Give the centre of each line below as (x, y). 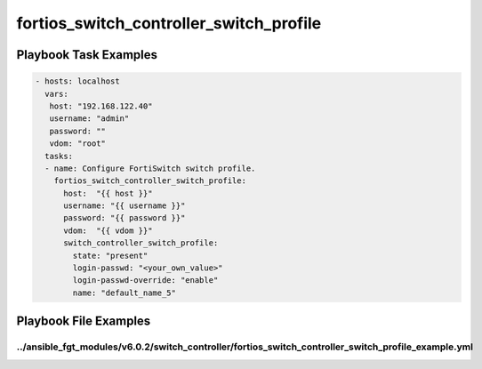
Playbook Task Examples (87, 55)
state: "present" (110, 255)
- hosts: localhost (77, 81)
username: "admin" (89, 119)
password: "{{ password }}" (125, 218)
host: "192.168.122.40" (101, 106)
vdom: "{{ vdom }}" (108, 230)
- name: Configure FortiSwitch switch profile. (150, 168)
